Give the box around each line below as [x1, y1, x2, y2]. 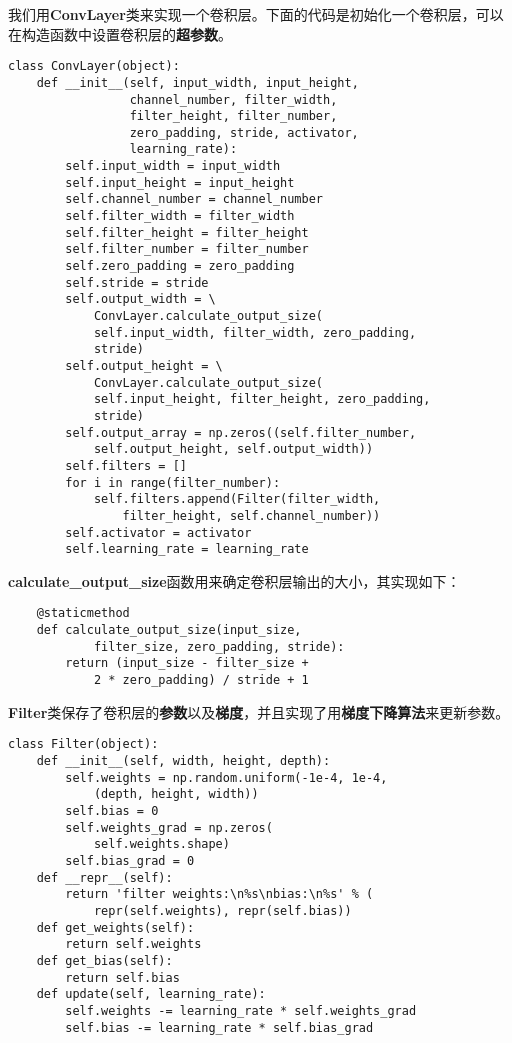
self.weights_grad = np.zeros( [65, 820, 273, 835]
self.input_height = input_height [65, 175, 295, 190]
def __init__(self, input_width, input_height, [36, 75, 359, 90]
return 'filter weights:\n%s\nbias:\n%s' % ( [65, 887, 374, 902]
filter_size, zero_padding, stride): [93, 639, 345, 654]
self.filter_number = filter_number [65, 242, 309, 257]
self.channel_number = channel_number [65, 192, 323, 207]
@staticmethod [36, 606, 130, 621]
